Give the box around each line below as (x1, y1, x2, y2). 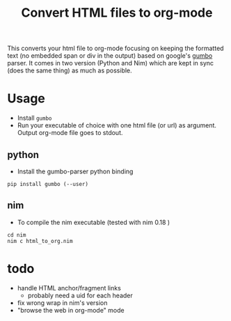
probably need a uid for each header (27, 291, 134, 299)
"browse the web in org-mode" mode (17, 306, 125, 314)
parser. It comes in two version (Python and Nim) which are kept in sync (7, 59, 214, 68)
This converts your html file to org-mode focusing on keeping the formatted (7, 44, 224, 53)
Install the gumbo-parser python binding (17, 167, 134, 175)
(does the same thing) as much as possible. (7, 66, 132, 75)
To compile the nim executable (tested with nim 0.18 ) (17, 218, 170, 226)
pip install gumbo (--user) (7, 180, 89, 187)
